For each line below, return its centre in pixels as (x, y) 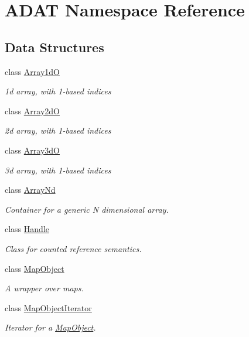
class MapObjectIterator (48, 307)
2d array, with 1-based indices (58, 130)
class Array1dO (32, 71)
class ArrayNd (30, 190)
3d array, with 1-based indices (58, 170)
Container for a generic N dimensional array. (87, 209)
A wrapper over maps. (44, 288)
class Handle (27, 229)
